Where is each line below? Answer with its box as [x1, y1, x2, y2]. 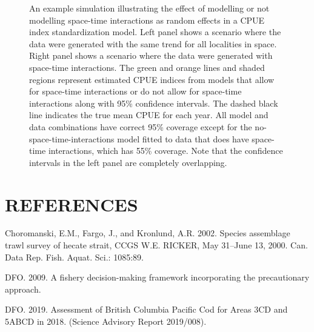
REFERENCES [5, 191, 138, 216]
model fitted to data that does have [117, 132, 249, 145]
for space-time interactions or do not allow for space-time [29, 85, 242, 98]
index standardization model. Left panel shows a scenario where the [29, 25, 281, 38]
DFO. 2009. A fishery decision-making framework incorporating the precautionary [5, 271, 310, 284]
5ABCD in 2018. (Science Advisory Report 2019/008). [5, 315, 207, 327]
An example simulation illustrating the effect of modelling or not [29, 2, 270, 14]
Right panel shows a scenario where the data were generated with [29, 49, 273, 62]
